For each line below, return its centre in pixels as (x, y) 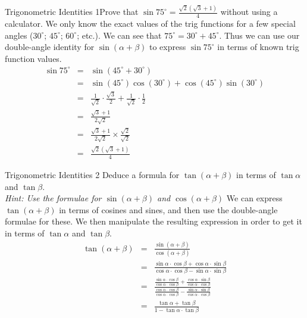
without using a (249, 12)
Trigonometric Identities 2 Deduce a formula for (92, 175)
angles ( (19, 35)
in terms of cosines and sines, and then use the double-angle (168, 209)
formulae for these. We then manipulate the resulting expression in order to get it (153, 221)
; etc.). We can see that (119, 35)
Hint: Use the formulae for (53, 198)
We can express (254, 198)
